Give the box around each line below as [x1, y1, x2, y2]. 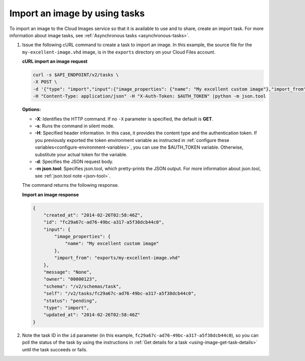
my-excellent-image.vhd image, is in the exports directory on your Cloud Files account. [22, 49, 216, 55]
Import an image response [22, 191, 79, 198]
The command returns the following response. [22, 182, 119, 188]
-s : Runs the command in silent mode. [35, 123, 114, 129]
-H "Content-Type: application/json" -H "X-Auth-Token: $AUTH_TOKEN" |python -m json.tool [33, 93, 266, 99]
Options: [22, 106, 41, 113]
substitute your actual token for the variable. [35, 151, 128, 157]
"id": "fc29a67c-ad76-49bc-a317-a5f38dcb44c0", [43, 219, 165, 225]
